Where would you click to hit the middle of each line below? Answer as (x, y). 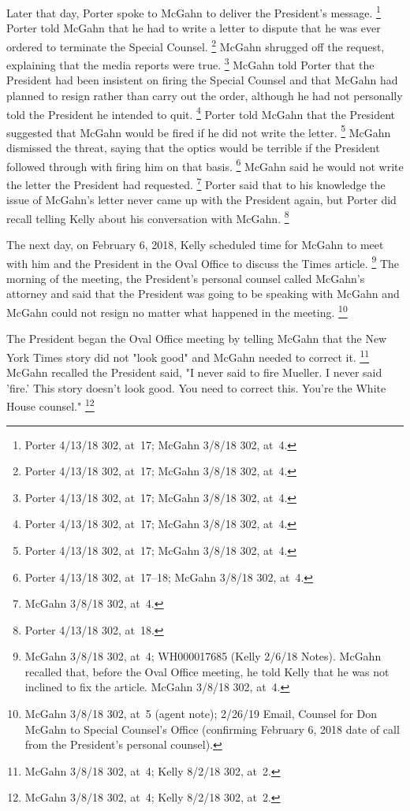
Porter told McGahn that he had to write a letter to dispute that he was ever (194, 28)
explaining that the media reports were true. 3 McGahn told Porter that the (190, 63)
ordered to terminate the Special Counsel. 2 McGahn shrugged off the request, (196, 45)
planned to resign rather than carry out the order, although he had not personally (205, 95)
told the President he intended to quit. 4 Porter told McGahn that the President (201, 113)
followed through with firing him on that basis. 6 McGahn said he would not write (205, 165)
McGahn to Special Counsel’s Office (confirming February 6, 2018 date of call (212, 729)
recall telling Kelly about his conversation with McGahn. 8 (148, 217)
